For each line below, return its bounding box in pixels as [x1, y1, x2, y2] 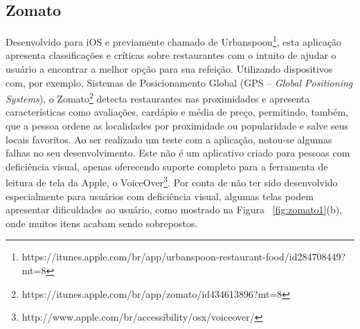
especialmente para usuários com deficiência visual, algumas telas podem [6, 188, 314, 203]
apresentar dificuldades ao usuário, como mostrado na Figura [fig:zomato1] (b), [6, 202, 343, 217]
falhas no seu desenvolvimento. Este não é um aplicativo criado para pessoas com [6, 145, 350, 160]
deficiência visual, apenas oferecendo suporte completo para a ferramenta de [6, 159, 328, 173]
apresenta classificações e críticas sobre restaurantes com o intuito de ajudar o [6, 48, 336, 62]
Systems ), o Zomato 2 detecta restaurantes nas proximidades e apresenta [6, 89, 310, 105]
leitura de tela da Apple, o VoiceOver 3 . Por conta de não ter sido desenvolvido [6, 173, 338, 190]
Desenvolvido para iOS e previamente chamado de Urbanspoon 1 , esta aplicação [6, 33, 342, 48]
